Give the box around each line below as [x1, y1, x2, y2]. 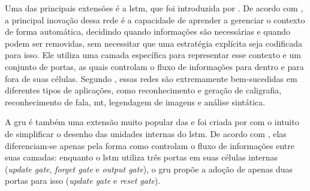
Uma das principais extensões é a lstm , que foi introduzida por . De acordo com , [5, 2, 303, 14]
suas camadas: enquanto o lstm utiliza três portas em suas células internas [5, 151, 278, 163]
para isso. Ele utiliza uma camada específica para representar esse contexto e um [5, 48, 301, 61]
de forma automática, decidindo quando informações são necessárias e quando [5, 25, 291, 38]
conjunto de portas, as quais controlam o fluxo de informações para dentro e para [5, 60, 304, 72]
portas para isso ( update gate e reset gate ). [5, 174, 161, 187]
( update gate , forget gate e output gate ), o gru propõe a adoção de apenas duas [5, 162, 293, 175]
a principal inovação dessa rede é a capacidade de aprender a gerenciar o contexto [5, 13, 305, 26]
